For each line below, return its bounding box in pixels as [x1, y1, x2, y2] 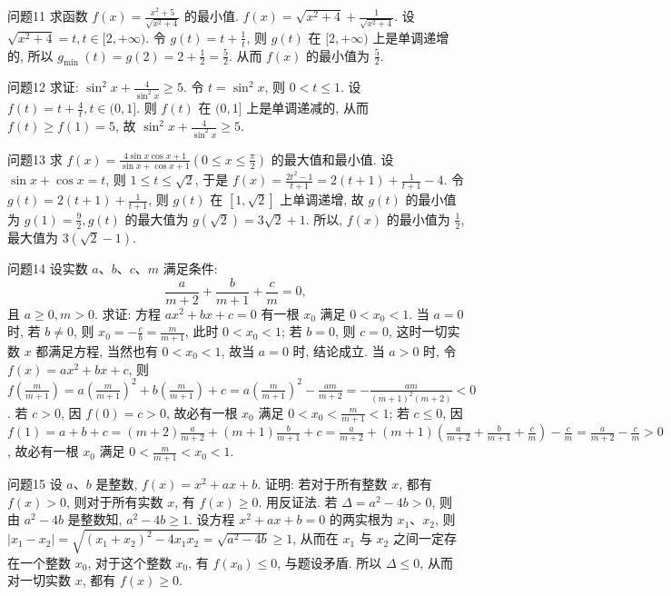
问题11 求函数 [7, 6, 88, 25]
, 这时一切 [388, 322, 448, 341]
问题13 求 [7, 149, 63, 168]
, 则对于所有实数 [66, 492, 163, 511]
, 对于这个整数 [87, 552, 172, 571]
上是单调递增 [372, 27, 449, 46]
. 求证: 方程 [94, 303, 162, 323]
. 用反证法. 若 [258, 492, 338, 511]
